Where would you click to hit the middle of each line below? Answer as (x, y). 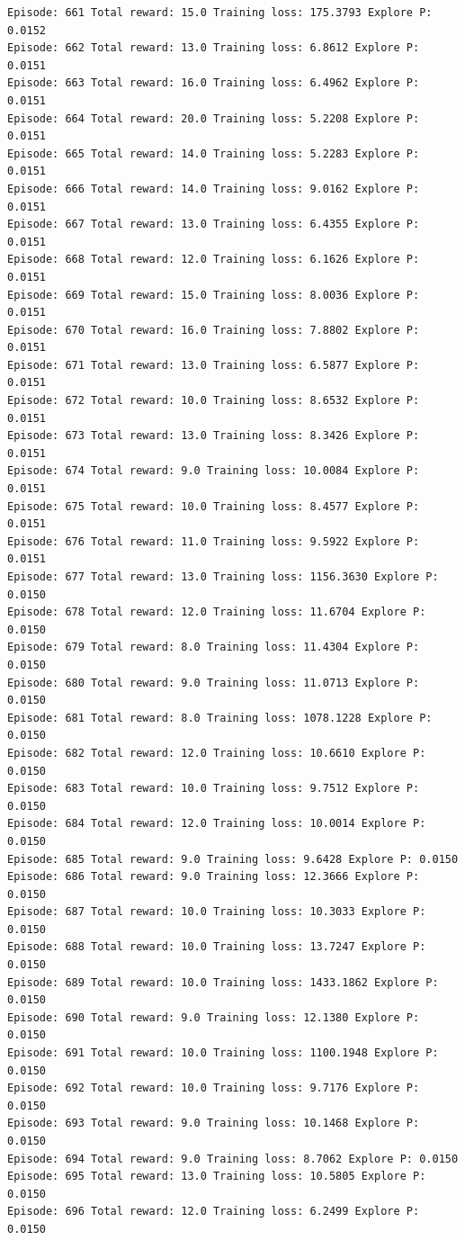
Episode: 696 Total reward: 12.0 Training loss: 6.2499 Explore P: (214, 1212)
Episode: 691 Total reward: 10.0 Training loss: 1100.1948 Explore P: (223, 1053)
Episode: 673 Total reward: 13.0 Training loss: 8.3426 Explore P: (214, 436)
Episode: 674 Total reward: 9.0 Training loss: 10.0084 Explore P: (214, 471)
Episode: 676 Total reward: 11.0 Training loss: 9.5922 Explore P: (214, 541)
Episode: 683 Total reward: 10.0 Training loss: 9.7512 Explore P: (214, 789)
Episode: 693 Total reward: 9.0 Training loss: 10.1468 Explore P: (214, 1123)
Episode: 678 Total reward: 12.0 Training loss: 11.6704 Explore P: (217, 612)
